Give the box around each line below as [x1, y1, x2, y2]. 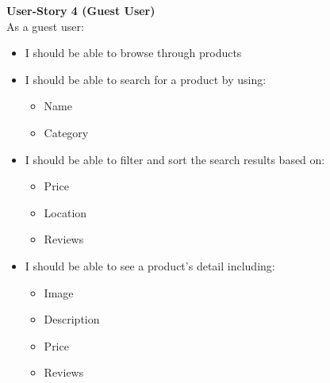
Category [44, 124, 89, 140]
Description [44, 311, 100, 327]
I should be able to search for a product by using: [25, 71, 267, 87]
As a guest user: [6, 17, 84, 34]
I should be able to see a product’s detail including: [25, 257, 275, 274]
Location [44, 204, 87, 220]
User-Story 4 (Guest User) [6, 2, 155, 18]
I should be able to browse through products [25, 44, 242, 61]
